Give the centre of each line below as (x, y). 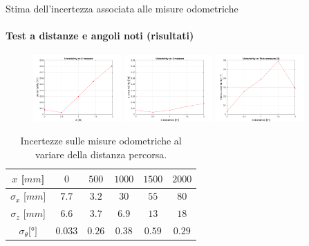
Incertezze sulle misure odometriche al (101, 141)
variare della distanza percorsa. (101, 154)
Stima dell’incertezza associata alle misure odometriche (122, 8)
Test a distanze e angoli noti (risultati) (100, 36)
